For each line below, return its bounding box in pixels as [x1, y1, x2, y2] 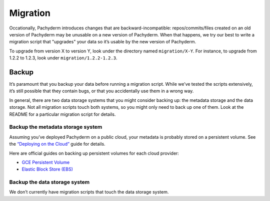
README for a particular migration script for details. [9, 111, 116, 117]
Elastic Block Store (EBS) [21, 166, 73, 172]
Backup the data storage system [9, 179, 90, 186]
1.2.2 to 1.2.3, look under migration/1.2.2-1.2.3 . [9, 55, 117, 61]
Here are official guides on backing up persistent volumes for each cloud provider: [9, 150, 179, 156]
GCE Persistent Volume [21, 159, 70, 165]
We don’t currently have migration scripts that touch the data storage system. [9, 189, 169, 195]
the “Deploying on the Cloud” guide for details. [9, 141, 105, 147]
